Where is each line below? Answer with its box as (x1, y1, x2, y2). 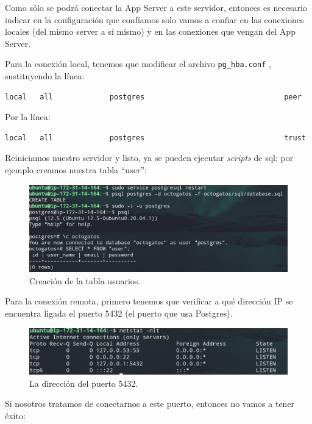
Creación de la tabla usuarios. (29, 274, 141, 287)
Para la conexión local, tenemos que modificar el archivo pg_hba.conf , (5, 57, 271, 70)
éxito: (5, 409, 26, 422)
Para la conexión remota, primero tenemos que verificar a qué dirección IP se (5, 295, 293, 307)
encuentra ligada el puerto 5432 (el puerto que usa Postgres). (5, 307, 233, 320)
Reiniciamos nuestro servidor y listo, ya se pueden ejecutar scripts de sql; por (5, 151, 294, 164)
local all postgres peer (5, 92, 302, 101)
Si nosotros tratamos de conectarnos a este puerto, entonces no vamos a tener (5, 397, 295, 410)
